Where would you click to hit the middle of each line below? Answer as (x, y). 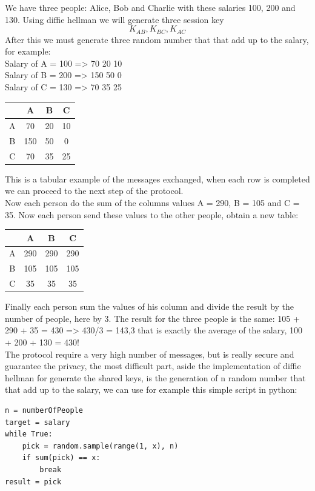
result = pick (33, 482)
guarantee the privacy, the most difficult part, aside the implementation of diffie (153, 366)
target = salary (38, 422)
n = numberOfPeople (44, 410)
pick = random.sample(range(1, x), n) (100, 446)
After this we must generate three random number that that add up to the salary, (157, 39)
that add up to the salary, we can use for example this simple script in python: (151, 389)
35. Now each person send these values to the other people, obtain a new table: (152, 214)
